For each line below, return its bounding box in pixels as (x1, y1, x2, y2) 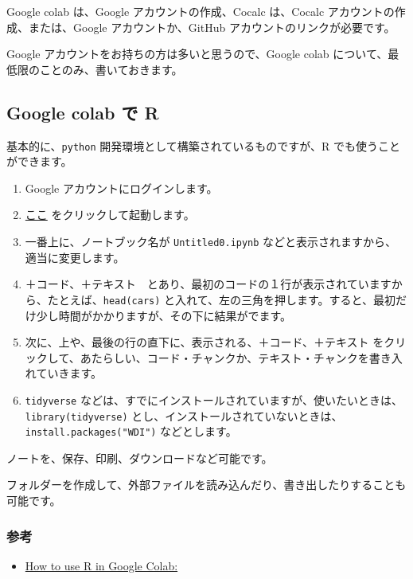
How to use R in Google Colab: (25, 557, 178, 573)
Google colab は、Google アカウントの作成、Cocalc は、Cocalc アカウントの (6, 3, 395, 19)
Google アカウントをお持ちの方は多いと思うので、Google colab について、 (6, 45, 388, 62)
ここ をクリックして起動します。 (25, 206, 195, 223)
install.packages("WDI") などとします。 (25, 423, 237, 440)
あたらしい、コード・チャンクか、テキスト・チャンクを (80, 349, 369, 366)
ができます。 (6, 153, 72, 170)
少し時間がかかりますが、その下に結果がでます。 (36, 307, 292, 323)
